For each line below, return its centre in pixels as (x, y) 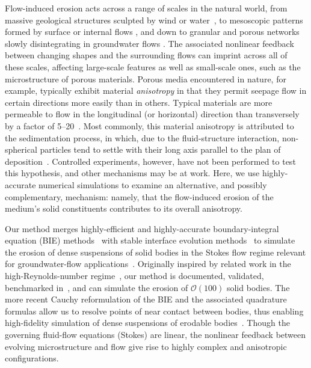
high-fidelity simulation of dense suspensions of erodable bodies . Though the (147, 323)
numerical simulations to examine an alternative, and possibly (153, 184)
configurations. (32, 358)
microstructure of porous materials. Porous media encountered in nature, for (146, 78)
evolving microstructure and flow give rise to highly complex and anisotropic (146, 346)
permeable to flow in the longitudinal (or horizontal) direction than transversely (152, 114)
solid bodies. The (258, 287)
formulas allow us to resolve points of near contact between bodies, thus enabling (154, 311)
